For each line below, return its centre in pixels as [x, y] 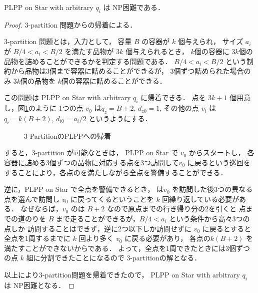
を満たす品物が [89, 51]
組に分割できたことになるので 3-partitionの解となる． [114, 258]
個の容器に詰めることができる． [114, 80]
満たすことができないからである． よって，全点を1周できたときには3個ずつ [127, 248]
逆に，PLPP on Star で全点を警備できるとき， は [84, 189]
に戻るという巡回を [219, 162]
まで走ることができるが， [97, 218]
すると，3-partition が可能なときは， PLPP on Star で [91, 153]
